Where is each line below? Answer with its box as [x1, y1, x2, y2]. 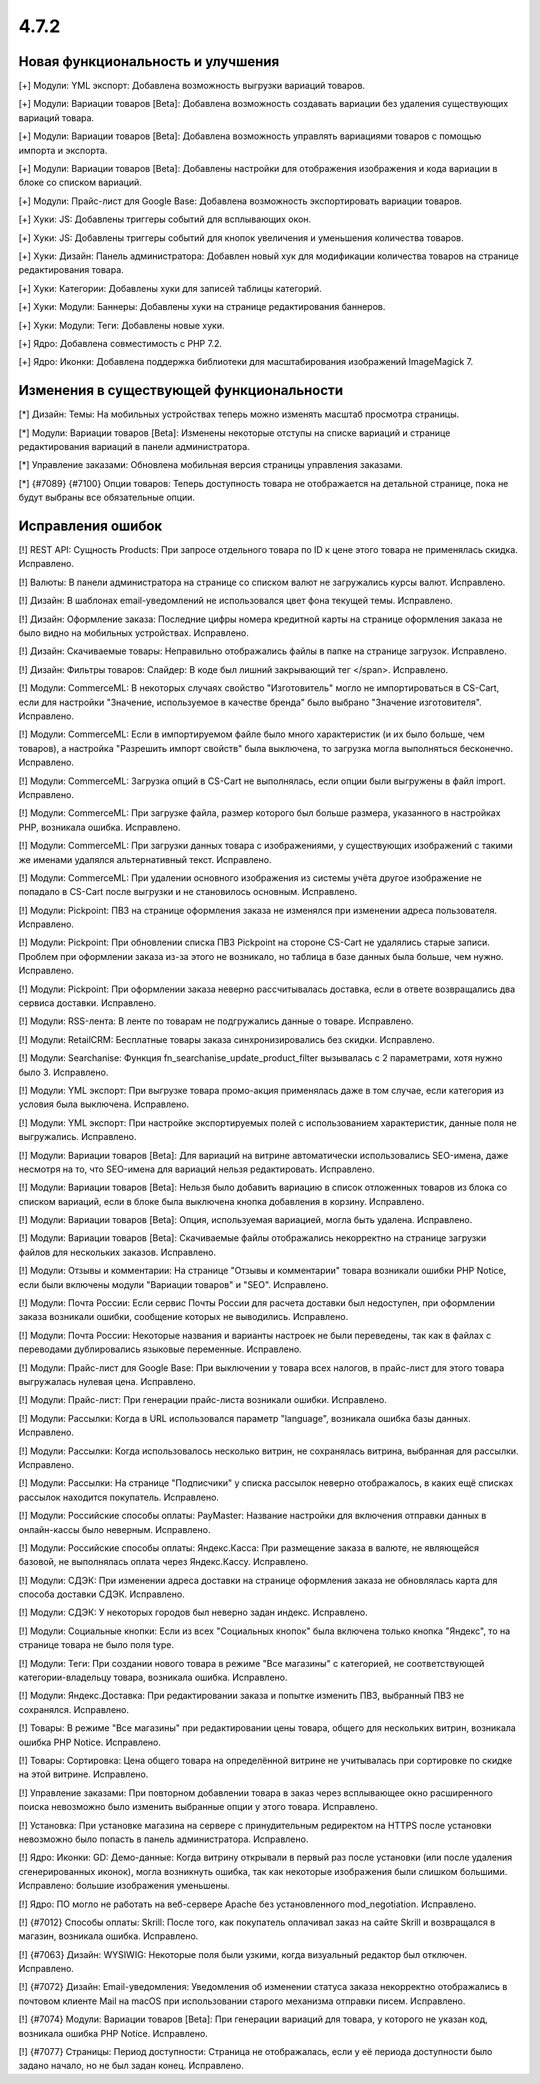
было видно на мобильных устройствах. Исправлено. [18, 627, 249, 639]
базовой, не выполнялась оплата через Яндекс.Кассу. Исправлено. [18, 1556, 309, 1568]
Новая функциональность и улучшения [18, 53, 280, 70]
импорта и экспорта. [18, 144, 108, 156]
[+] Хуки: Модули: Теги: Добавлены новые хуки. [18, 319, 225, 331]
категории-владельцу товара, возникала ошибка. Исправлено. [18, 1671, 288, 1684]
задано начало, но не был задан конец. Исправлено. [18, 2060, 244, 2072]
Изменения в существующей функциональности [18, 382, 344, 399]
